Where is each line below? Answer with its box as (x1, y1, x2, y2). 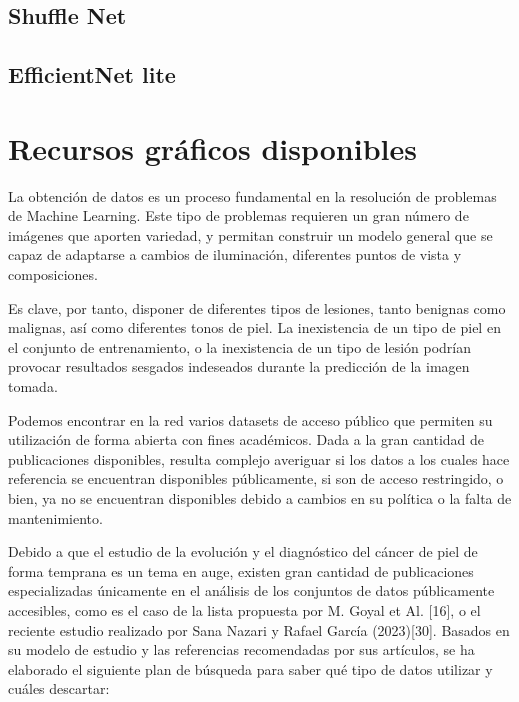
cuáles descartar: (8, 678, 110, 699)
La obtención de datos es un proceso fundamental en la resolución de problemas (8, 185, 497, 206)
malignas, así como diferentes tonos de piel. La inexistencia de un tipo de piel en (8, 317, 501, 338)
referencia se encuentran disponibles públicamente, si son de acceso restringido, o (8, 468, 504, 489)
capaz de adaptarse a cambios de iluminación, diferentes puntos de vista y (8, 244, 462, 265)
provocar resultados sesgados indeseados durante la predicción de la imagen (8, 356, 470, 377)
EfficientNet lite (8, 59, 176, 90)
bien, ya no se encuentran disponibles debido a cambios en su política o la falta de (8, 488, 512, 508)
